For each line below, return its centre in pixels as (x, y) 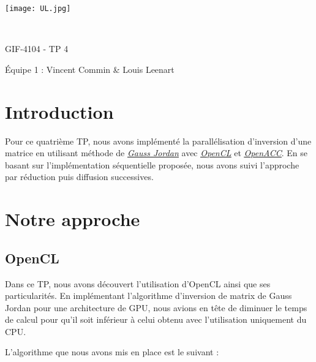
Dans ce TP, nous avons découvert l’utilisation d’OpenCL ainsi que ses (138, 283)
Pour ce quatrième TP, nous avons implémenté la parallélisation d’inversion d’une (158, 141)
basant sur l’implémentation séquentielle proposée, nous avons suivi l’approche (152, 164)
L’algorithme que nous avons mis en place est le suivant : (112, 352)
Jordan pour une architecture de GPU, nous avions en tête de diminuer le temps (156, 307)
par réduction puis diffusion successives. (79, 177)
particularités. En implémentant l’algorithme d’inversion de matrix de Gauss (149, 296)
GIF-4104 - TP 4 (37, 49)
